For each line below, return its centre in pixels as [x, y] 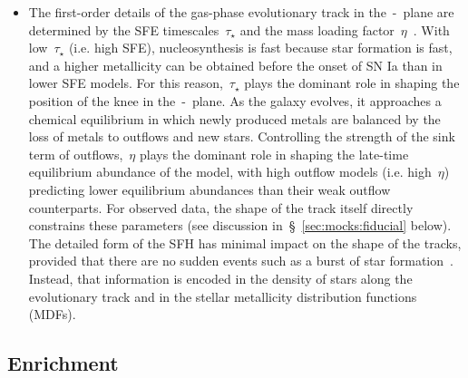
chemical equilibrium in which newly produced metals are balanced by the [234, 118]
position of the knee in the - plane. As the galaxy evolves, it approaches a [235, 100]
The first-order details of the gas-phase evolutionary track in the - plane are [241, 12]
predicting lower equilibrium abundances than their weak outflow [210, 189]
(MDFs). [52, 314]
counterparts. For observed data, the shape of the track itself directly [221, 207]
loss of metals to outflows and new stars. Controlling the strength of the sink [242, 136]
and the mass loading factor [317, 29]
